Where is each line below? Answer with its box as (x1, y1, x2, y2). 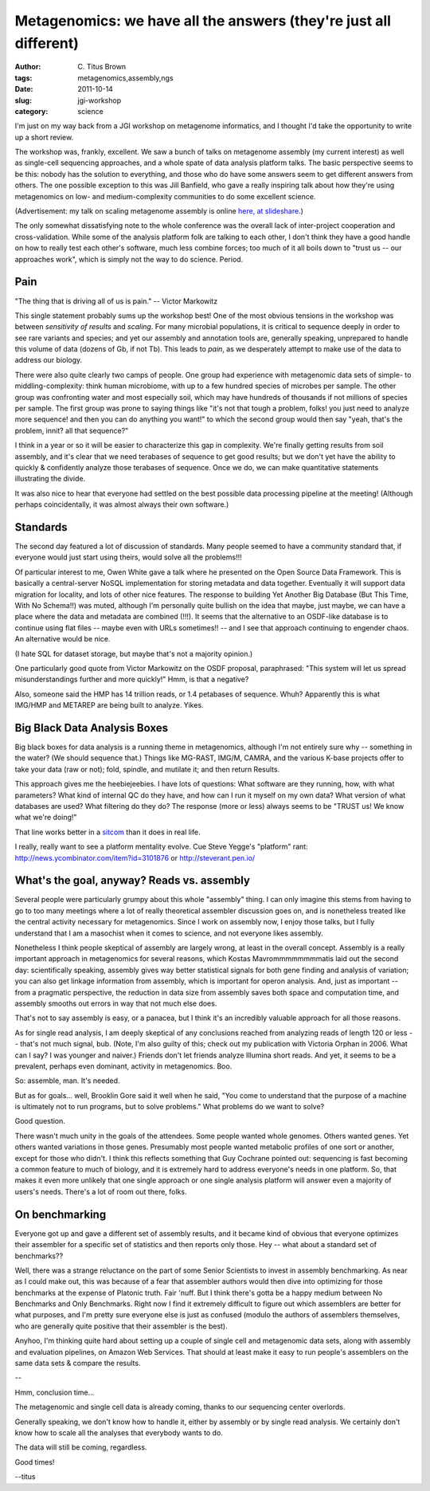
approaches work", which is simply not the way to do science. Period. (14, 254, 244, 264)
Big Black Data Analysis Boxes (14, 721, 169, 735)
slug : (14, 96, 32, 105)
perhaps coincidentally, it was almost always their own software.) (14, 500, 229, 509)
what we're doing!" (14, 813, 77, 822)
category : (14, 106, 49, 116)
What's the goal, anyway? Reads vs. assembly (14, 873, 251, 888)
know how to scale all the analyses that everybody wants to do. (14, 1427, 223, 1438)
